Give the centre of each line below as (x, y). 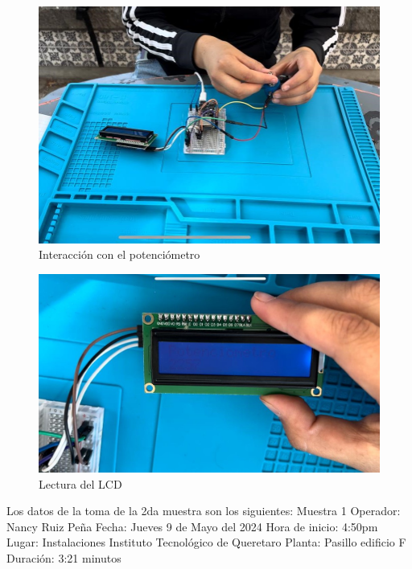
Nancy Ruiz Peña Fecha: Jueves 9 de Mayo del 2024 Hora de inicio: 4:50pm (192, 526)
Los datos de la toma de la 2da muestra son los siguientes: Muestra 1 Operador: (204, 511)
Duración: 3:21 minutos (64, 557)
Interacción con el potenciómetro (119, 254)
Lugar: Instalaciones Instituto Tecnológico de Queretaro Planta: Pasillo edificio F (206, 542)
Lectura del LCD (80, 483)
